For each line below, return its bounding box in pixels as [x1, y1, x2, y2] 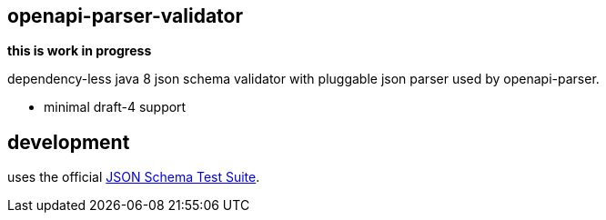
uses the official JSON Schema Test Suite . [7, 169, 260, 185]
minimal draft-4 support [44, 99, 187, 115]
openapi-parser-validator [7, 5, 244, 27]
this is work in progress [7, 43, 152, 59]
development [7, 130, 130, 154]
